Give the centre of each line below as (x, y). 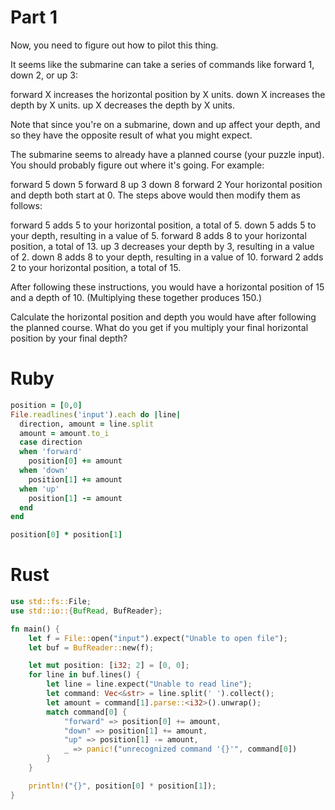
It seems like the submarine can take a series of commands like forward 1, (162, 64)
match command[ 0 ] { (87, 712)
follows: (26, 205)
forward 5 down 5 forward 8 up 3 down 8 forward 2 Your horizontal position (166, 184)
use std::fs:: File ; (51, 602)
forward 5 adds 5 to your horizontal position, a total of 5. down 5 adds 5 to (163, 225)
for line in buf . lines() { (84, 675)
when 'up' (39, 489)
